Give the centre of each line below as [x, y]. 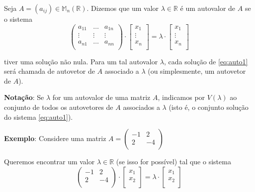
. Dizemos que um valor [123, 8]
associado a [122, 71]
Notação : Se [24, 97]
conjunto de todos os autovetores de [59, 107]
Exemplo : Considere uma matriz [55, 138]
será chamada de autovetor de [49, 71]
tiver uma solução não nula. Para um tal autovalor [81, 61]
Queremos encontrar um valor [49, 162]
